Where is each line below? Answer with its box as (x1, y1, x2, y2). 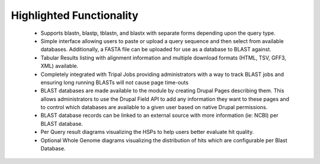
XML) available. (40, 63, 79, 70)
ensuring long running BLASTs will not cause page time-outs (40, 78, 189, 86)
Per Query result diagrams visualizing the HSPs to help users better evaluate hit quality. (40, 129, 254, 136)
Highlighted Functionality (11, 9, 139, 22)
